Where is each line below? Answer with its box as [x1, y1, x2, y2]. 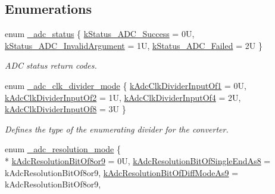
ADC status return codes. [5, 59, 97, 72]
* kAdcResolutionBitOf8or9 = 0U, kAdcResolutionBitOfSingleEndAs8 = [5, 154, 271, 167]
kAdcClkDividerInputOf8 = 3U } [5, 103, 126, 115]
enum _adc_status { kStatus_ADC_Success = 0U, [5, 27, 195, 40]
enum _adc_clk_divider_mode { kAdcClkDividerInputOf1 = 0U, [5, 79, 246, 91]
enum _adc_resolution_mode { [5, 143, 121, 155]
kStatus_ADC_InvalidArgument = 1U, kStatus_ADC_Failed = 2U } [5, 39, 262, 51]
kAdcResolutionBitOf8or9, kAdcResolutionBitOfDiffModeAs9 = [5, 166, 239, 178]
